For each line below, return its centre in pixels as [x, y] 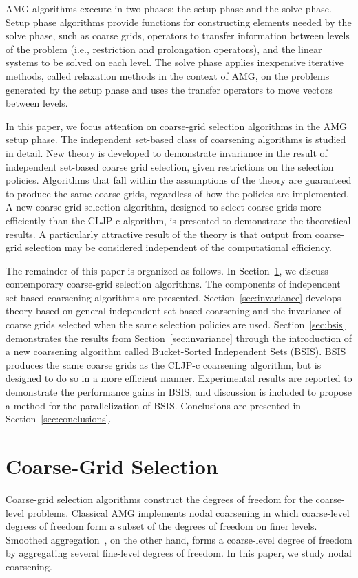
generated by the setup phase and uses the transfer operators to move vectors [169, 89]
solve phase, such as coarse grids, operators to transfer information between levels [178, 35]
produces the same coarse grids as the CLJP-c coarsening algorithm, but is [164, 364]
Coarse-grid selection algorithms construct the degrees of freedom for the [159, 499]
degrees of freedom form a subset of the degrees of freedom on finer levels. [161, 526]
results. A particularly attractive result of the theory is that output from [159, 234]
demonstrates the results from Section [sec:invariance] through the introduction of [179, 338]
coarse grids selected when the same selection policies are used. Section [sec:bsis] [176, 324]
